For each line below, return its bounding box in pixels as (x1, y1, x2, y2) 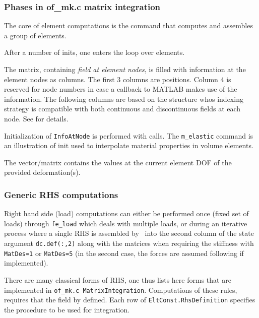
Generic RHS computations (4, 188, 118, 201)
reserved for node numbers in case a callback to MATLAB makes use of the (4, 84, 237, 94)
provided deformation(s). (4, 167, 81, 177)
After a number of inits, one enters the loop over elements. (4, 47, 185, 57)
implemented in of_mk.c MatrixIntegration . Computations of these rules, (4, 284, 237, 295)
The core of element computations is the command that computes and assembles (4, 20, 253, 31)
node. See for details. (4, 113, 69, 123)
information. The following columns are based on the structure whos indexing (4, 93, 243, 104)
